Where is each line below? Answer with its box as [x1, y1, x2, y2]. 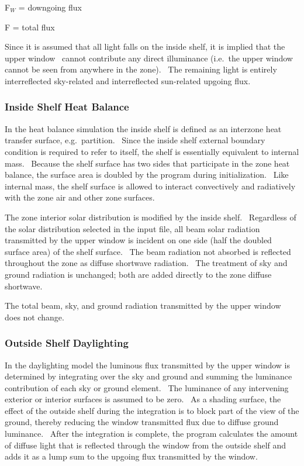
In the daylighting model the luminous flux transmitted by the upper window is [5, 358, 291, 371]
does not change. [5, 310, 64, 323]
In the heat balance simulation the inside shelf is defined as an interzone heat [5, 122, 282, 134]
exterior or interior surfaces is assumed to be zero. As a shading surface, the [5, 393, 281, 405]
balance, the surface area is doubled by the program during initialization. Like [5, 168, 289, 181]
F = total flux [5, 20, 55, 33]
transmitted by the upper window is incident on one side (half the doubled [5, 234, 272, 246]
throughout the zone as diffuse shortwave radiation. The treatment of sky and [5, 257, 288, 269]
